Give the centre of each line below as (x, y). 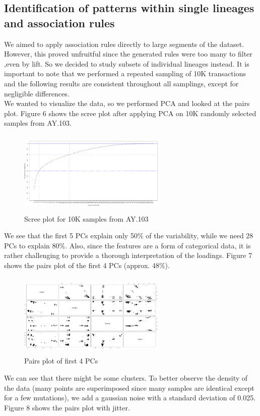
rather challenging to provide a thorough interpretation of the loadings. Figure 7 (128, 255)
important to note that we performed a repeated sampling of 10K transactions (125, 73)
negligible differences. (37, 93)
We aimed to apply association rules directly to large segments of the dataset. (124, 44)
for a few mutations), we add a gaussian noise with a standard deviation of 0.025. (130, 398)
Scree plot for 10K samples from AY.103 (86, 218)
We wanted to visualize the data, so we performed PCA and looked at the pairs (127, 103)
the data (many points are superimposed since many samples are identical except (129, 387)
